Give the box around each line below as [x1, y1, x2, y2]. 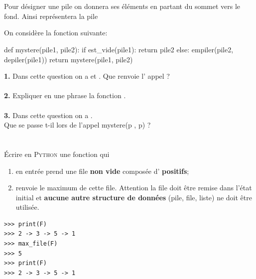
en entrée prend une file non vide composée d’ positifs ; [15, 165, 189, 176]
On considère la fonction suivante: [4, 27, 108, 38]
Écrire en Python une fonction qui [4, 148, 110, 159]
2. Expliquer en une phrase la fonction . [4, 90, 126, 101]
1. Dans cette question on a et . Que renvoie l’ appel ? [4, 71, 170, 81]
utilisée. [15, 202, 39, 212]
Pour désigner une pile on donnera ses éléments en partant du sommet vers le [4, 1, 241, 11]
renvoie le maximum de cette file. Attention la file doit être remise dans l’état [15, 182, 252, 193]
